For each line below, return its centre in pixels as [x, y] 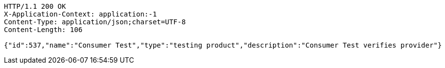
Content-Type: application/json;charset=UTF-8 [95, 22]
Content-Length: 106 [43, 30]
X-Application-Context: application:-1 [80, 14]
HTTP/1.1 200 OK [35, 6]
